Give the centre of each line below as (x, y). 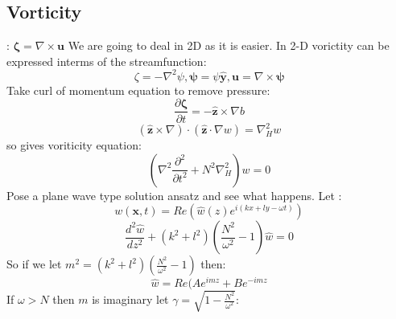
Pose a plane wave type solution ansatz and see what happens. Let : (174, 195)
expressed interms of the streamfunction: (107, 61)
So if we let (34, 264)
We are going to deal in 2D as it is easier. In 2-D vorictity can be (229, 45)
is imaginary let (130, 299)
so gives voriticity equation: (74, 145)
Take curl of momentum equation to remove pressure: (138, 90)
